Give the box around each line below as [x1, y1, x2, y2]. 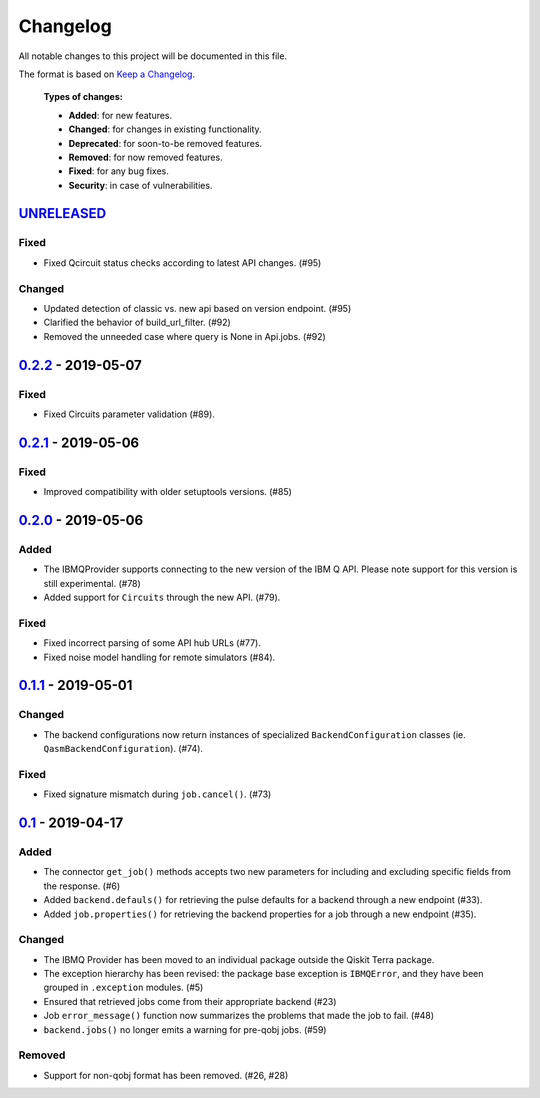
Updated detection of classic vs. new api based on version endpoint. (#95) [43, 302, 352, 314]
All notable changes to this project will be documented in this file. [18, 50, 288, 62]
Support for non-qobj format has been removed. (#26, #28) [43, 1069, 289, 1081]
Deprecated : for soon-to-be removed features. [68, 137, 263, 149]
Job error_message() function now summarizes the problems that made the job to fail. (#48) [43, 1010, 435, 1022]
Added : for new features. [68, 109, 173, 121]
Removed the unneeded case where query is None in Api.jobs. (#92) [43, 330, 327, 342]
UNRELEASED [18, 205, 107, 222]
